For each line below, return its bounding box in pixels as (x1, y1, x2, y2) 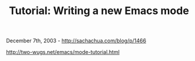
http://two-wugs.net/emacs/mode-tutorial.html (6, 49, 120, 56)
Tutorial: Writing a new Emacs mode (8, 4, 190, 18)
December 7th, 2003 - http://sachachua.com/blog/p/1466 (6, 37, 146, 45)
